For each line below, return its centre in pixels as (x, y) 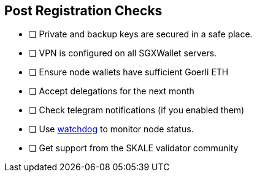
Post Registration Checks (83, 11)
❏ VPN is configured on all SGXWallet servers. (123, 53)
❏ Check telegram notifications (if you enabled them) (137, 110)
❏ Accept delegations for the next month (112, 91)
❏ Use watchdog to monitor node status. (111, 129)
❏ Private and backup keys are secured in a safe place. (141, 34)
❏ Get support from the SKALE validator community (134, 148)
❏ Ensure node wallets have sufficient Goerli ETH (129, 72)
